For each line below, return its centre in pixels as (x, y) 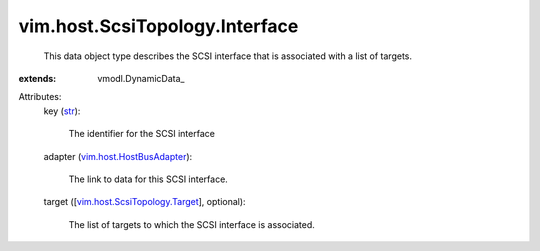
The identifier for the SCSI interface (141, 134)
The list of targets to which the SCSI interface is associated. (191, 224)
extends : (37, 78)
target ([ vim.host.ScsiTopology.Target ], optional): (144, 202)
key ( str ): (62, 111)
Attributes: (40, 97)
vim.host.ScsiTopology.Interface (158, 26)
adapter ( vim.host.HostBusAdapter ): (118, 156)
